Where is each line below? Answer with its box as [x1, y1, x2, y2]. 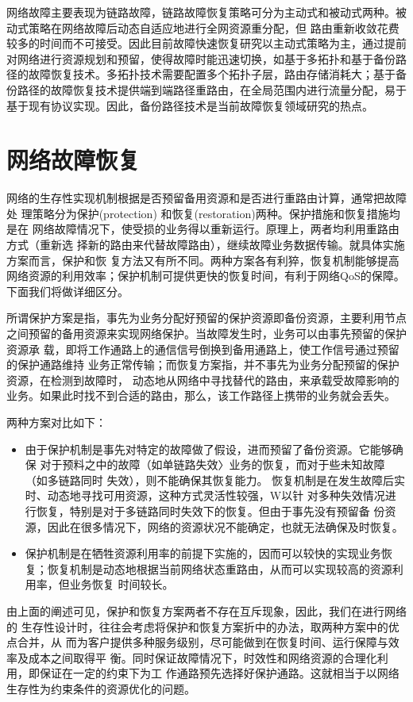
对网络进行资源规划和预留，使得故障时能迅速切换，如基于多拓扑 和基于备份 [6, 50, 396, 67]
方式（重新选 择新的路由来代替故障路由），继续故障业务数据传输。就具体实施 [6, 236, 405, 253]
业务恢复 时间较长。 [69, 576, 174, 593]
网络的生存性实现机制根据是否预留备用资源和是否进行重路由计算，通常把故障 [6, 190, 407, 206]
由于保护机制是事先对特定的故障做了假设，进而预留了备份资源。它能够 [25, 440, 392, 457]
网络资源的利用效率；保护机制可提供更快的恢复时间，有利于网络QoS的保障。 [6, 267, 405, 284]
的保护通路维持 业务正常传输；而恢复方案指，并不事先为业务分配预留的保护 [6, 356, 399, 373]
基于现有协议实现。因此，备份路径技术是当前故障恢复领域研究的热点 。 [6, 97, 373, 113]
